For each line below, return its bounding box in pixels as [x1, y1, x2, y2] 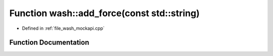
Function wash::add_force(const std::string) [9, 8, 200, 19]
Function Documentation [9, 38, 89, 47]
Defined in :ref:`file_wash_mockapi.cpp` [22, 25, 105, 31]
